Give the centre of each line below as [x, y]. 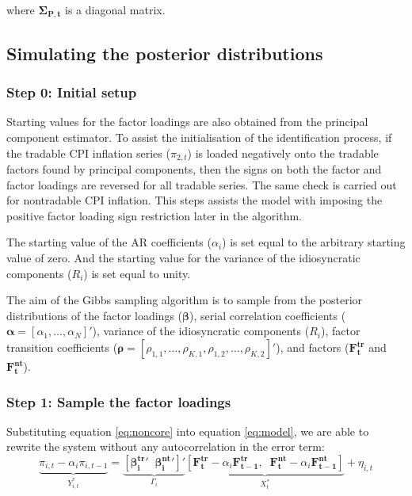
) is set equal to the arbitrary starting [314, 242]
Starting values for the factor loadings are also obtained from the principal [187, 122]
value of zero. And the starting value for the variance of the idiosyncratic [183, 258]
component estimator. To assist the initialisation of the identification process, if [199, 137]
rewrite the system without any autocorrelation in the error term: [166, 446]
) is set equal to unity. [137, 273]
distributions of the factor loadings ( [95, 315]
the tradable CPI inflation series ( [88, 153]
